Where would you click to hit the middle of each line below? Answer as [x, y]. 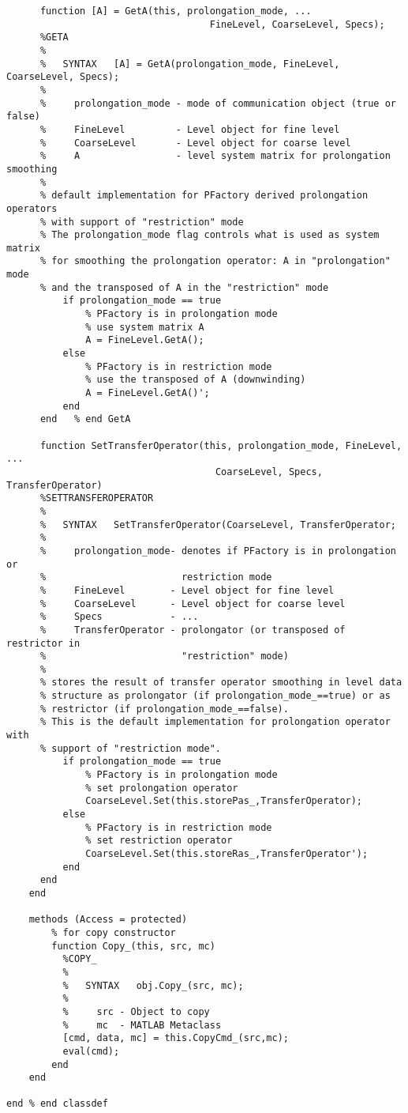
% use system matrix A [145, 327]
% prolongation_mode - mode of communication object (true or [218, 103]
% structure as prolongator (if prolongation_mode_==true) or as [215, 696]
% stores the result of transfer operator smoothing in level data [221, 683]
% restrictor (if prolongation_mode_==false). [164, 709]
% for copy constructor [114, 932]
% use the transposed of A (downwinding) [196, 380]
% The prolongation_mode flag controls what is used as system [210, 235]
